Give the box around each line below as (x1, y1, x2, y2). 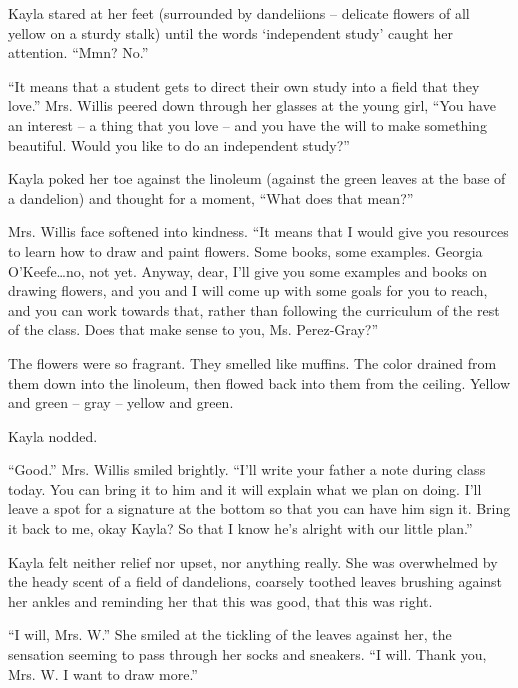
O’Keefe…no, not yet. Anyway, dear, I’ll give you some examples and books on (8, 260, 488, 281)
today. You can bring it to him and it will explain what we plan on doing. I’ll (8, 478, 482, 499)
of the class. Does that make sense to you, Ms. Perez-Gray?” (8, 319, 379, 340)
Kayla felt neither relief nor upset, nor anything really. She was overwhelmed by (8, 551, 498, 572)
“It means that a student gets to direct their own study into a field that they (8, 75, 480, 96)
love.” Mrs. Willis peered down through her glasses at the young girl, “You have (8, 95, 496, 116)
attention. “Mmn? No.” (8, 42, 149, 63)
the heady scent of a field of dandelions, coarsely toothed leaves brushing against (8, 571, 503, 592)
